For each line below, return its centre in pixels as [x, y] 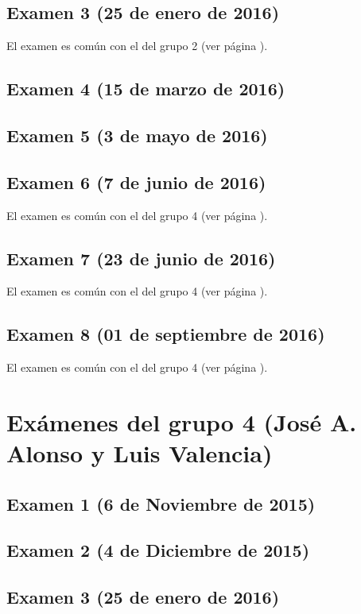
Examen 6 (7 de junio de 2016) [136, 181]
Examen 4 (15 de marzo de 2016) [146, 89]
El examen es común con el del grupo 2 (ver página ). [137, 46]
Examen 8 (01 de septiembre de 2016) [166, 334]
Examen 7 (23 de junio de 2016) [141, 258]
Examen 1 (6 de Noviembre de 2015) [161, 503]
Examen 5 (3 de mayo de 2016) [137, 135]
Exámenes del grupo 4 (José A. [182, 421]
